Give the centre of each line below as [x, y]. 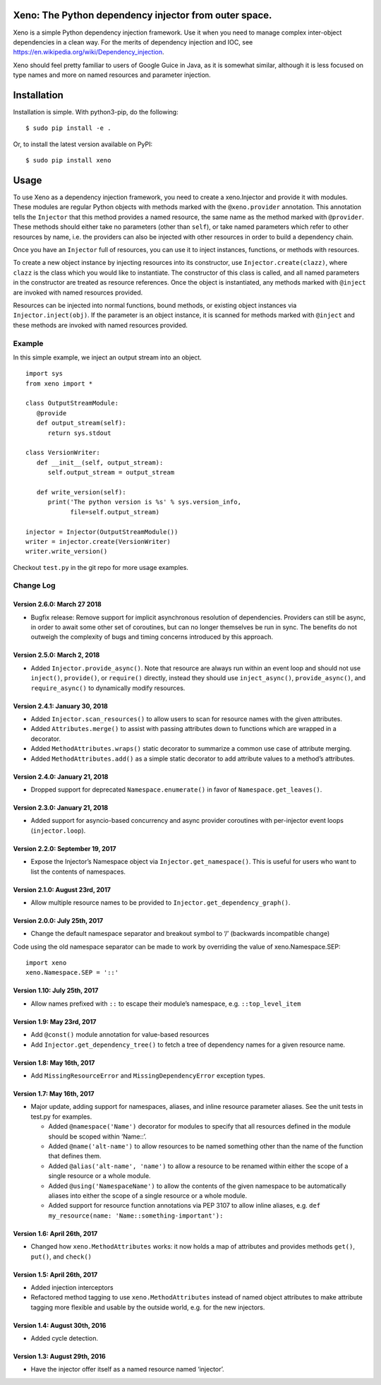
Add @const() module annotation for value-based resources [120, 1035]
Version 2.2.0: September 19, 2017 [65, 848]
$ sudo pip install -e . [68, 128]
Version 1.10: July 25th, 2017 [56, 991]
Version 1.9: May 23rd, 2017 [55, 1021]
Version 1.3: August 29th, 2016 [59, 1357]
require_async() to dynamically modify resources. [108, 688]
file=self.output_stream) [115, 512]
